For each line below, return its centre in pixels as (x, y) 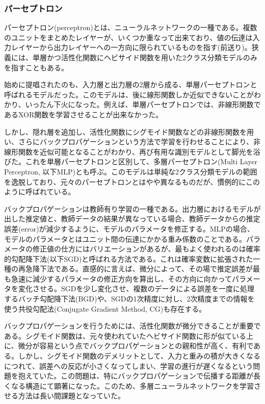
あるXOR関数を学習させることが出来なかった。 (84, 114)
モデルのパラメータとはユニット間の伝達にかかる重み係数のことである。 (125, 238)
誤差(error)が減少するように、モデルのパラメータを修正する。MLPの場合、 (129, 228)
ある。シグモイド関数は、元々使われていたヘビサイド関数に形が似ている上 (129, 335)
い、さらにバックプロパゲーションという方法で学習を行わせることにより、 (129, 142)
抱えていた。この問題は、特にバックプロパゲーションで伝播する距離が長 (139, 376)
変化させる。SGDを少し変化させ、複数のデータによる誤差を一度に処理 (136, 288)
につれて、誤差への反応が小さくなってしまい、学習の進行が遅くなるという (129, 365)
